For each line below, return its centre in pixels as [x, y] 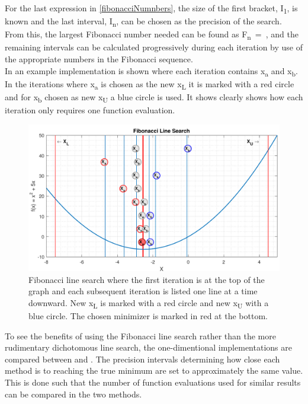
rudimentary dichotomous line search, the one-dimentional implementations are [148, 347]
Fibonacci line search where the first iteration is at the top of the [147, 279]
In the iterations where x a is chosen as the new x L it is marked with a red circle [150, 84]
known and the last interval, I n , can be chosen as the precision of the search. [143, 22]
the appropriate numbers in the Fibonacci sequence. [99, 58]
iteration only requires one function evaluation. [90, 109]
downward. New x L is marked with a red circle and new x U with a [149, 303]
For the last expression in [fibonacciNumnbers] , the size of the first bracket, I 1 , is [151, 9]
